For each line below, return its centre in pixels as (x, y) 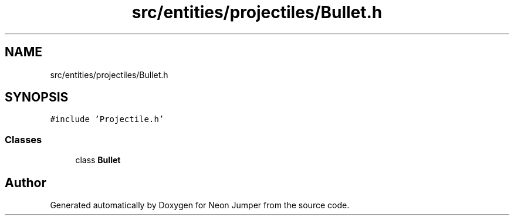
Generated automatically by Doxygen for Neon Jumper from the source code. (200, 205)
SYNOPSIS (37, 97)
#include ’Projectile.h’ (107, 119)
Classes (23, 139)
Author (26, 182)
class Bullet (98, 160)
